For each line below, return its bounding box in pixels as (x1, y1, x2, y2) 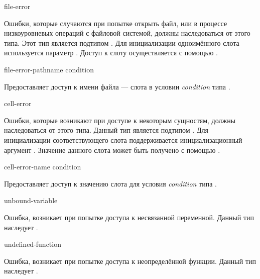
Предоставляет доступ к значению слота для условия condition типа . (4, 178, 217, 189)
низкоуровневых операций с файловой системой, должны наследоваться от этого (4, 28, 250, 38)
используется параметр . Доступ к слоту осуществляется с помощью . (4, 47, 218, 58)
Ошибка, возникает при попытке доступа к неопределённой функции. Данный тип (4, 255, 256, 266)
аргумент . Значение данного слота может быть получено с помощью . (4, 144, 220, 155)
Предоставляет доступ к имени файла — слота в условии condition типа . (4, 81, 230, 91)
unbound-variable (4, 195, 58, 206)
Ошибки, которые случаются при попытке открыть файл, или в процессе (4, 18, 227, 28)
